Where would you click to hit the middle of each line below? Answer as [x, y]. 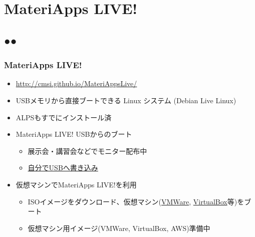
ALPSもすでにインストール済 [64, 117]
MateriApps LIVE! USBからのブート [74, 134]
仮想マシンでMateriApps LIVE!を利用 [76, 184]
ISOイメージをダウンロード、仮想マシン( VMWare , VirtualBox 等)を [136, 201]
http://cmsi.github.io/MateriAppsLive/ [76, 83]
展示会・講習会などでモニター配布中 [87, 151]
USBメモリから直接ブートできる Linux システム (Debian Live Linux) [126, 100]
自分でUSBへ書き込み [63, 168]
